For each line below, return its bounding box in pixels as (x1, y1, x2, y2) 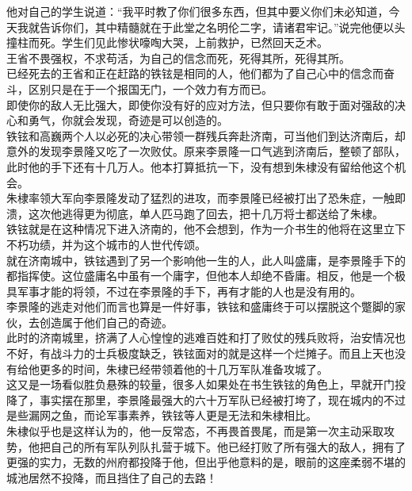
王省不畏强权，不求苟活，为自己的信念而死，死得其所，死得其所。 (6, 49, 350, 66)
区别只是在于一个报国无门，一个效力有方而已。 (28, 80, 273, 97)
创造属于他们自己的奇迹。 (39, 313, 173, 330)
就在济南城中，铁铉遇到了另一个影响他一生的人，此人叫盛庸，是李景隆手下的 (6, 251, 406, 268)
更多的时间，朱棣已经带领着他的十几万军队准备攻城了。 (39, 360, 328, 377)
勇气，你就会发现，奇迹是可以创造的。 (28, 112, 228, 129)
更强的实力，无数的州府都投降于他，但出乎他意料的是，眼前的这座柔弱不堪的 (6, 454, 406, 470)
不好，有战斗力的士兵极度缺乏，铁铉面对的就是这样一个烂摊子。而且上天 (6, 345, 383, 362)
